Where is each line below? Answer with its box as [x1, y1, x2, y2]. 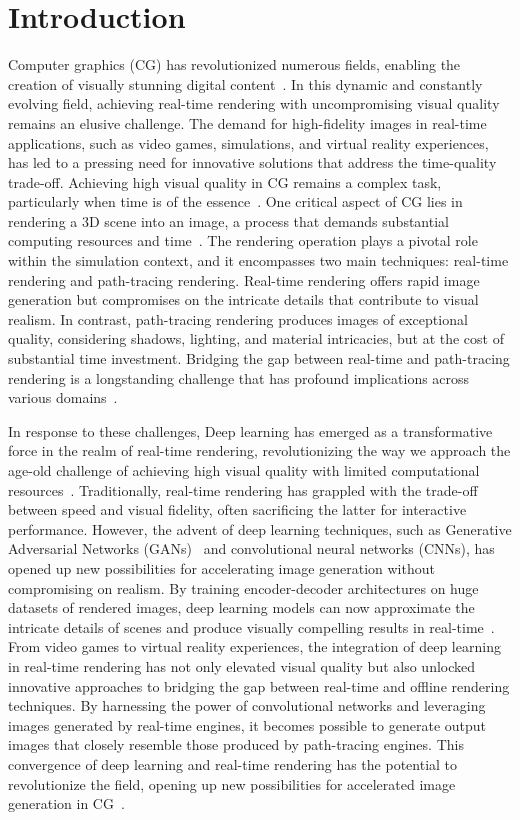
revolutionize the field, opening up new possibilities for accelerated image [8, 773, 456, 794]
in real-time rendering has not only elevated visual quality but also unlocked [8, 655, 476, 676]
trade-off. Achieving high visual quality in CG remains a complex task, [8, 171, 442, 192]
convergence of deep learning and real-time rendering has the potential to [8, 753, 458, 774]
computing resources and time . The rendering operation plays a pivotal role [8, 230, 478, 251]
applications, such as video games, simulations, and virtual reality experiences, [8, 132, 489, 153]
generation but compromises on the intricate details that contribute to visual [8, 289, 479, 310]
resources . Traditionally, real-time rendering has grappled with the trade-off [8, 479, 478, 500]
